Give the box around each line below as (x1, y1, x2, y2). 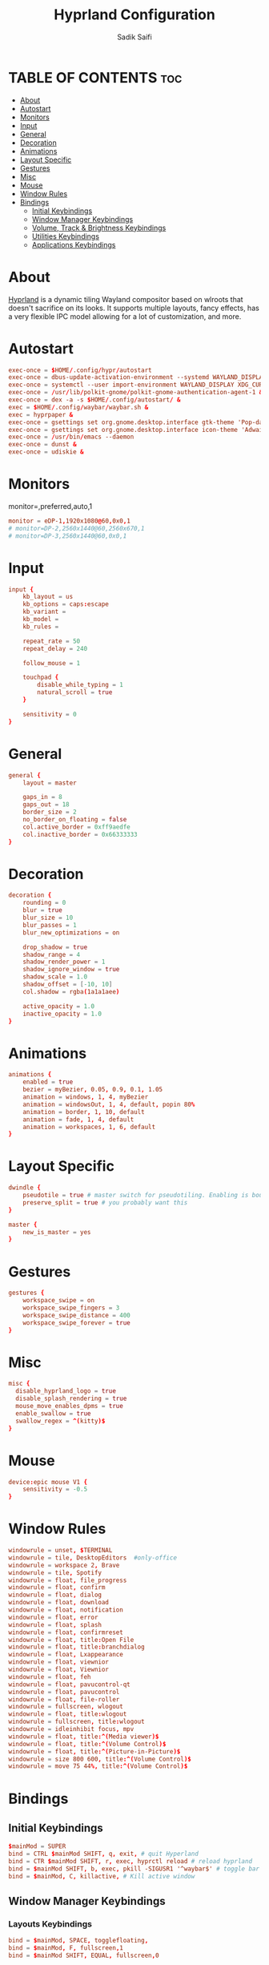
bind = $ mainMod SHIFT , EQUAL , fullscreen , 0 (8, 1951, 159, 1960)
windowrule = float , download (8, 1599, 110, 1607)
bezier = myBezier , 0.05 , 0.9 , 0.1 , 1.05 (22, 1086, 163, 1094)
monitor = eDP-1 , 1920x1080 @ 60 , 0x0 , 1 (8, 517, 130, 525)
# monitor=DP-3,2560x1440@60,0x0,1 (8, 531, 127, 540)
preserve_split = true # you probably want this (22, 1198, 188, 1207)
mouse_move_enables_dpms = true (15, 1402, 124, 1410)
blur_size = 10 (22, 914, 74, 922)
